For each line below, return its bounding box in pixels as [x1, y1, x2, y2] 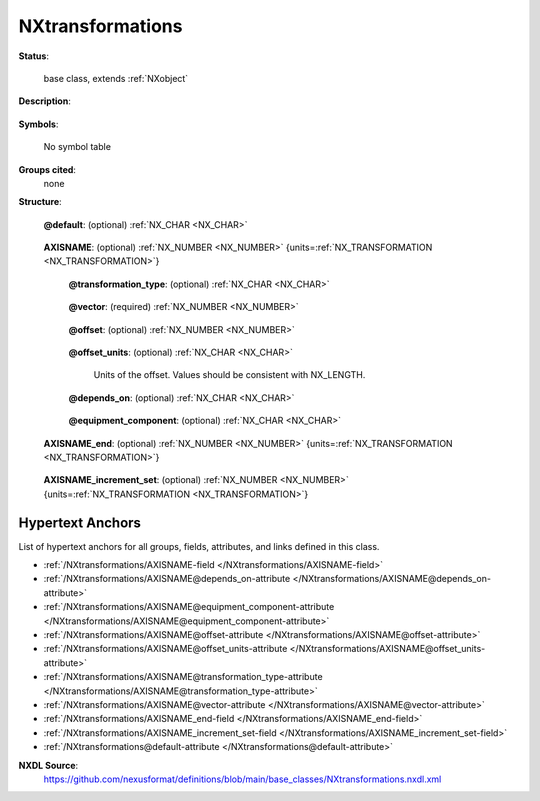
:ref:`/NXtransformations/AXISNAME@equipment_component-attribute [43, 601, 335, 613]
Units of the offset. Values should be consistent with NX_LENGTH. [93, 369, 366, 381]
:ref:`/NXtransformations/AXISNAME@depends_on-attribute [43, 573, 291, 585]
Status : [18, 50, 50, 62]
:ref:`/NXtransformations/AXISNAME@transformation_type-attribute [43, 671, 324, 683]
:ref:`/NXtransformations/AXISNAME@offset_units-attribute [43, 643, 288, 655]
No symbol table [43, 141, 112, 153]
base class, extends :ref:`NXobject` [43, 72, 189, 84]
